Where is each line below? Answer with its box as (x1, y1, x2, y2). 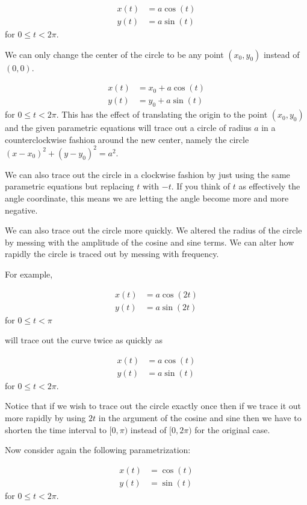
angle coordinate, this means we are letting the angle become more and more (5, 191, 289, 204)
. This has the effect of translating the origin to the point (56, 108, 268, 121)
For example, (5, 267, 53, 280)
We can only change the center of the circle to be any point (5, 48, 224, 60)
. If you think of (171, 180, 230, 192)
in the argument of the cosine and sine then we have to (98, 411, 302, 424)
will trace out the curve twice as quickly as (5, 334, 163, 346)
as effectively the (238, 180, 300, 192)
